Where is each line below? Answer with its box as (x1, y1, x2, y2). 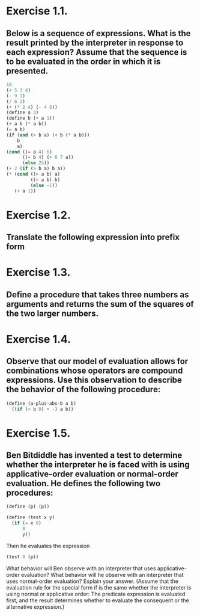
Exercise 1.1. (6, 4, 68, 18)
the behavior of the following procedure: (6, 384, 161, 395)
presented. (6, 66, 49, 76)
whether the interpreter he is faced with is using (6, 459, 190, 470)
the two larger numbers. (6, 308, 99, 318)
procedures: (6, 487, 53, 497)
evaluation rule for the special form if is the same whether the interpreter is (6, 584, 192, 591)
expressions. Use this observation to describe (6, 375, 182, 386)
